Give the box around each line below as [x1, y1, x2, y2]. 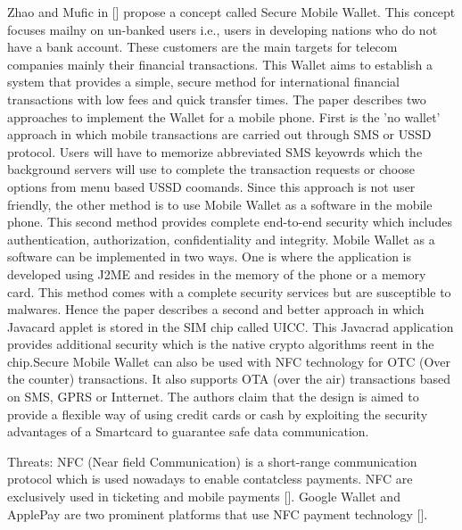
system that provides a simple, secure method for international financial [7, 72, 400, 91]
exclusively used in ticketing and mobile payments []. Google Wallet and [7, 487, 400, 506]
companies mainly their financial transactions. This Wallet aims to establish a [7, 54, 433, 73]
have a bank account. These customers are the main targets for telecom [7, 37, 398, 56]
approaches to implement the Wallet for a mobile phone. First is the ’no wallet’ [7, 107, 441, 126]
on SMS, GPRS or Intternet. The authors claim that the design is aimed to [7, 387, 419, 406]
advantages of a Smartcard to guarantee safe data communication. [7, 422, 369, 441]
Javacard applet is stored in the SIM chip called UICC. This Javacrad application [7, 317, 454, 335]
